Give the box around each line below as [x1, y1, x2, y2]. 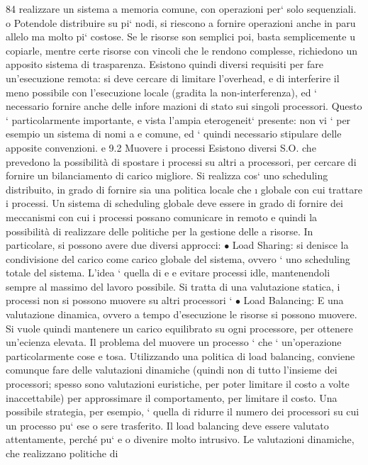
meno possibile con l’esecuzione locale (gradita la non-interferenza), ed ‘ [6, 84, 317, 99]
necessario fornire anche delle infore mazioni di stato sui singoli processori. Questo [6, 99, 362, 113]
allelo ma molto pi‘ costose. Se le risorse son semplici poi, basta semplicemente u [6, 29, 355, 44]
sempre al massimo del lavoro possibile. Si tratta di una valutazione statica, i [6, 279, 340, 293]
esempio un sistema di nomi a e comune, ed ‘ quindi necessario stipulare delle [6, 126, 342, 141]
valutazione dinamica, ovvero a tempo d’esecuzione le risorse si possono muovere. [6, 307, 357, 322]
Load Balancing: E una [243, 293, 344, 308]
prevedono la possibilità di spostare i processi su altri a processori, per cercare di [6, 154, 357, 169]
